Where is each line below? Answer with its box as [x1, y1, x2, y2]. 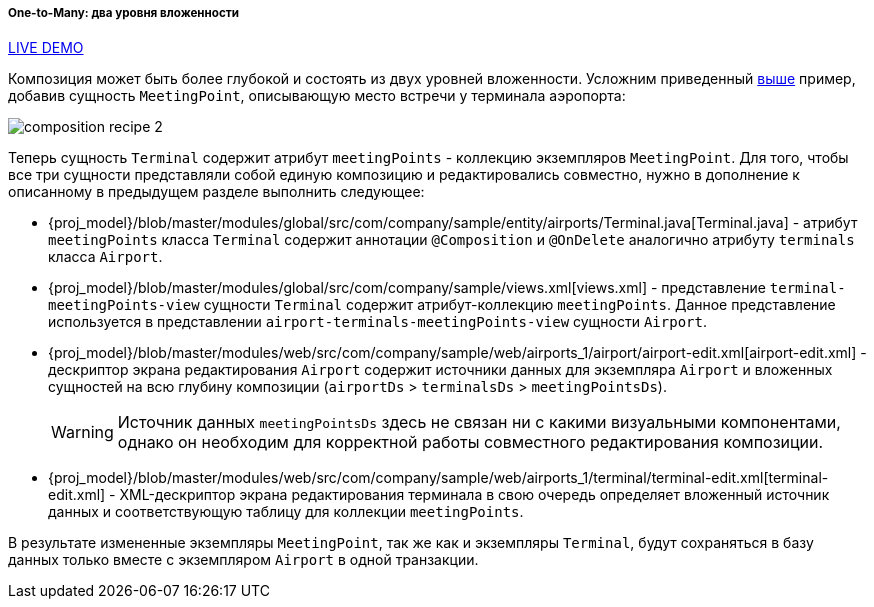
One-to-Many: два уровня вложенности [8, 6, 239, 20]
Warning [51, 422, 114, 443]
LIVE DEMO [8, 39, 84, 57]
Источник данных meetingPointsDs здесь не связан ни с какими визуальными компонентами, [117, 412, 841, 433]
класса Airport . [48, 248, 163, 266]
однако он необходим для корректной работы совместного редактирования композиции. [117, 432, 824, 453]
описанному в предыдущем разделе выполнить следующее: [8, 183, 425, 201]
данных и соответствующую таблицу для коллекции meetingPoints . [48, 503, 524, 521]
